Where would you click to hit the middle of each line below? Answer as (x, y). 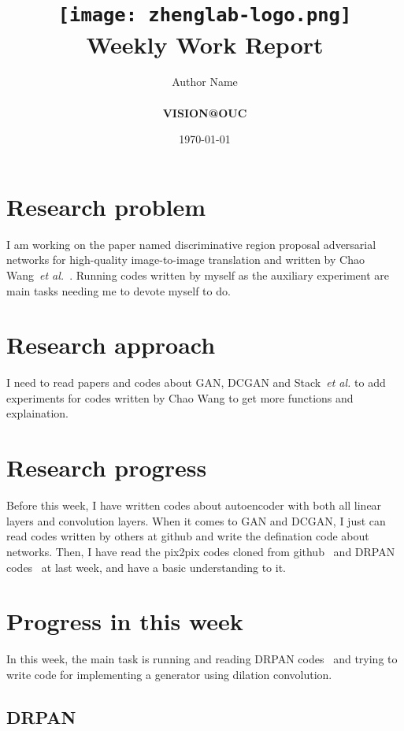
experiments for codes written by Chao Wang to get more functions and (180, 397)
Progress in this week (125, 621)
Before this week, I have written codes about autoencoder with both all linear (194, 505)
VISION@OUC (205, 112)
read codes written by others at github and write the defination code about (188, 536)
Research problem (106, 206)
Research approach (111, 345)
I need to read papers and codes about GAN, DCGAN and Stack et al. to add (196, 382)
